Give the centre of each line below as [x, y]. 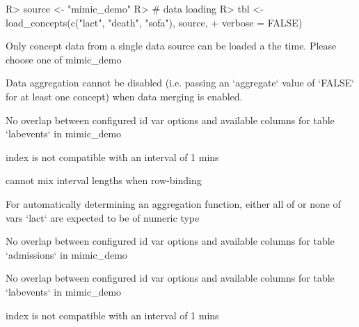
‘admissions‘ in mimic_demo [66, 254]
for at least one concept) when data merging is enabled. [124, 96]
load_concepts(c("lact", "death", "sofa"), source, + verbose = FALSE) [154, 22]
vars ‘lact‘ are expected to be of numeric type [103, 217]
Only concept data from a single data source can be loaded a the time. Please [171, 46]
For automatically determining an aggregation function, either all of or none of [173, 203]
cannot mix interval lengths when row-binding [104, 180]
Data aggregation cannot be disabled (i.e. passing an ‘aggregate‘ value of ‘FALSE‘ [180, 83]
